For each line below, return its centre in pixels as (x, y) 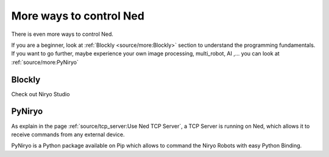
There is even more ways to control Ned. (62, 34)
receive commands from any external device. (68, 134)
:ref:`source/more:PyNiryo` (45, 62)
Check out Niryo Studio (41, 94)
